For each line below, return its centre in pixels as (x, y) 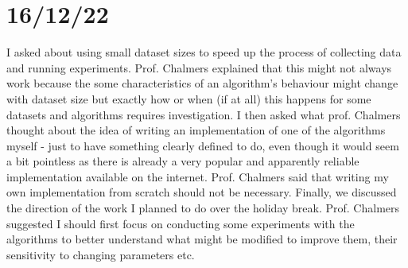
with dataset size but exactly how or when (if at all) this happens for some (189, 98)
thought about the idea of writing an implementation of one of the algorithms (196, 130)
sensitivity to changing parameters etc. (101, 254)
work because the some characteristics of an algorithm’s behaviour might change (202, 83)
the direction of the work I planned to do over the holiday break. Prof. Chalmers (203, 208)
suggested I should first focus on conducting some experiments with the (181, 223)
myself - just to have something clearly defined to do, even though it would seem (203, 145)
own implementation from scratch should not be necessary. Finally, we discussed (202, 192)
